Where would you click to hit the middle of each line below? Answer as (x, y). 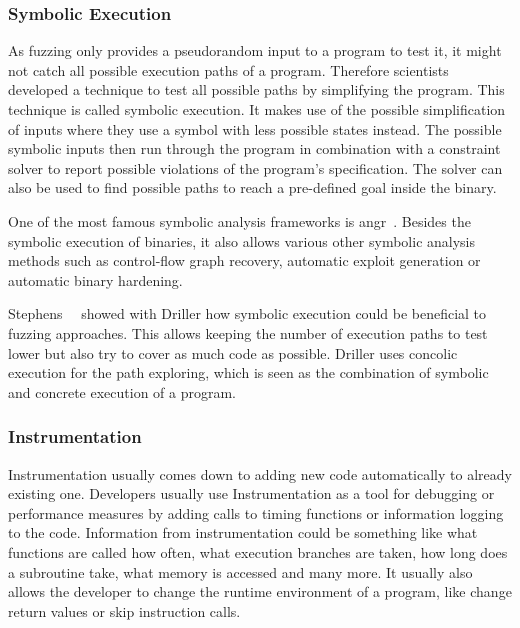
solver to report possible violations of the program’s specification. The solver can (255, 167)
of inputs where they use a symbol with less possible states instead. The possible (255, 128)
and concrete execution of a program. (122, 391)
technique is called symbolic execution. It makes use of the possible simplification (257, 109)
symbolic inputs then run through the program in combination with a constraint (254, 148)
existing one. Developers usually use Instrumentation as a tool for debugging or (251, 493)
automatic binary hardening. (95, 279)
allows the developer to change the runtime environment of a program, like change (260, 591)
